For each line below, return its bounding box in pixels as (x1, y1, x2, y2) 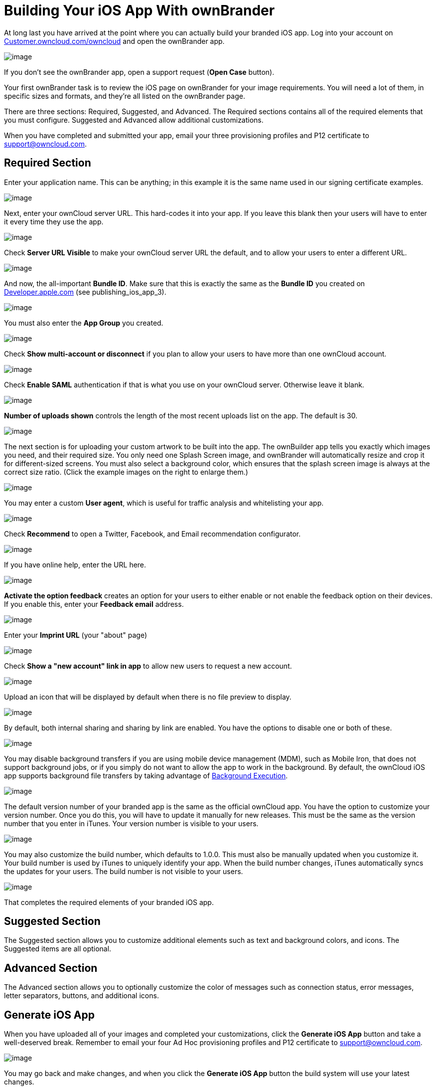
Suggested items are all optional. (4, 944, 112, 953)
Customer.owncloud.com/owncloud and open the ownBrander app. (4, 36, 225, 45)
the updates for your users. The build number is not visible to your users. (4, 867, 243, 876)
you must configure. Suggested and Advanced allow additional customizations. (4, 115, 264, 124)
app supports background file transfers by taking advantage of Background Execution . (4, 771, 288, 780)
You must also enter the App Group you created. (4, 318, 163, 327)
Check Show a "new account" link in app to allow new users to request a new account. (4, 661, 292, 670)
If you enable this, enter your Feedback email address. (4, 599, 184, 608)
